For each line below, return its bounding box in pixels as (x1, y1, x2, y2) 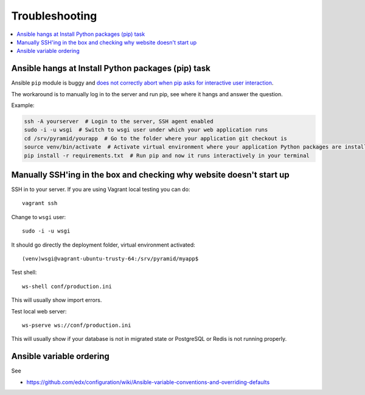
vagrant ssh (22, 200, 58, 207)
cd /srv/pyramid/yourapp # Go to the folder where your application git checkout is (24, 135, 287, 142)
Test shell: (11, 268, 37, 276)
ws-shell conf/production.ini (22, 283, 113, 290)
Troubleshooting (11, 9, 97, 23)
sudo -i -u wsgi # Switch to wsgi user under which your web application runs (24, 127, 268, 133)
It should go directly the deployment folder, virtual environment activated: (11, 241, 196, 248)
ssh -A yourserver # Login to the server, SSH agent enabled (24, 118, 214, 125)
